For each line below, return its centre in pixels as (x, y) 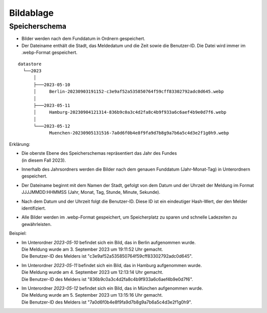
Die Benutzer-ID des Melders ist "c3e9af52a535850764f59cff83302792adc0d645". (107, 256)
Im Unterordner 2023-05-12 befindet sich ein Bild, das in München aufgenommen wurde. (112, 288)
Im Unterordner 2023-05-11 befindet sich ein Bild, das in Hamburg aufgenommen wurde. (112, 265)
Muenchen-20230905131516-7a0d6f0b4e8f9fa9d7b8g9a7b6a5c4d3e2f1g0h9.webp (139, 133)
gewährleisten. (37, 224)
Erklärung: (20, 144)
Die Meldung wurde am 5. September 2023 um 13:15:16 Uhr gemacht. (92, 295)
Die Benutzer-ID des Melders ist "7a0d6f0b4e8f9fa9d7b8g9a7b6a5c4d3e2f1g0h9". (107, 302)
